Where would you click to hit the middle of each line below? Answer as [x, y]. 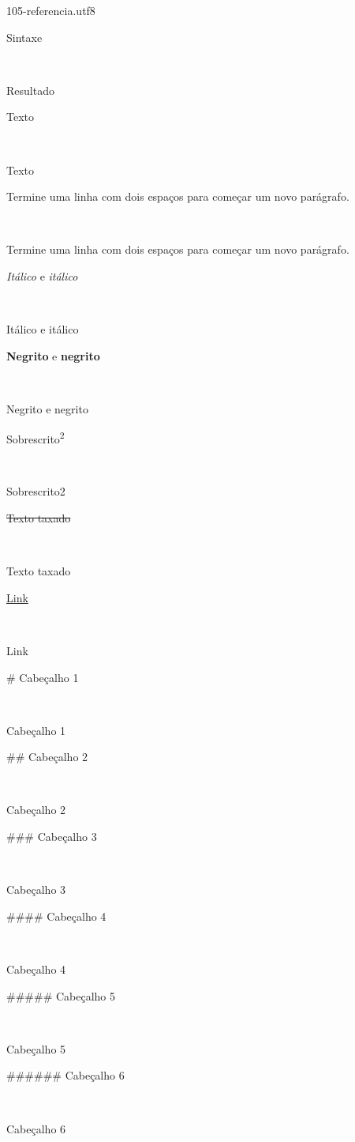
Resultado [30, 90]
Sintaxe [24, 37]
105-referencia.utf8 [51, 10]
